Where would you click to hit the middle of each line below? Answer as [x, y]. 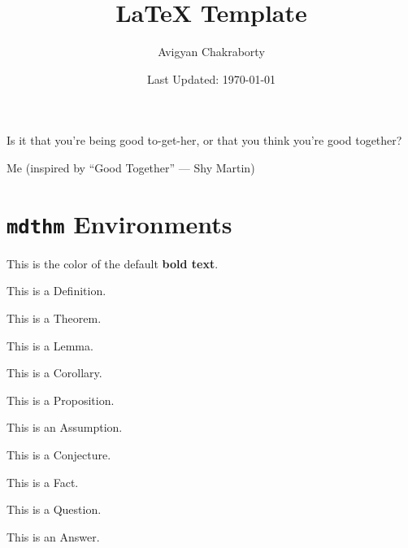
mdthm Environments [119, 223]
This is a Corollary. [54, 373]
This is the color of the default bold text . [113, 263]
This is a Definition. [56, 291]
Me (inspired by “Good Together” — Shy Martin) [131, 167]
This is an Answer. [53, 536]
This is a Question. [54, 509]
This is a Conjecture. [59, 454]
